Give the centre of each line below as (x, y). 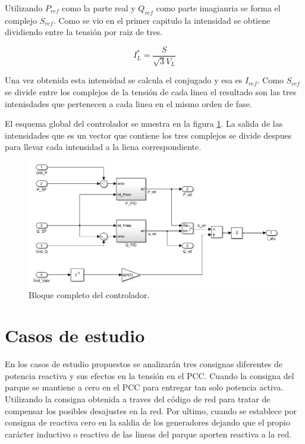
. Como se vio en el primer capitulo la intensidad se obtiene (162, 20)
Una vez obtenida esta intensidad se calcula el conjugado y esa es (124, 80)
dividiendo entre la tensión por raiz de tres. (84, 32)
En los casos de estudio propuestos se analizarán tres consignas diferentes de (144, 364)
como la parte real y (99, 8)
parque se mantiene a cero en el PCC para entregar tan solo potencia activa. (144, 387)
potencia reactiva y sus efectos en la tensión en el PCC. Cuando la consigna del (150, 375)
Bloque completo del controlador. (89, 294)
